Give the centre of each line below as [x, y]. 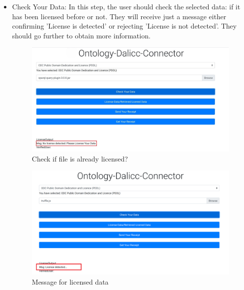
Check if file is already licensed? [80, 158]
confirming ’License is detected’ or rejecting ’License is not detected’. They [124, 26]
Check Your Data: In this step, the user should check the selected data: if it [126, 6]
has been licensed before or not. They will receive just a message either [119, 16]
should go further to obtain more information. [81, 35]
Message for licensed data [70, 281]
